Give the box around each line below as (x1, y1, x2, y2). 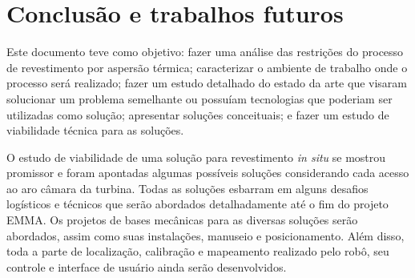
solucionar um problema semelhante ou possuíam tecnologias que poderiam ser (6, 90, 393, 107)
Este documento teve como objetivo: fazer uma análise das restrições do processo (6, 43, 404, 60)
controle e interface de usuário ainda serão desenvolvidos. (6, 258, 287, 275)
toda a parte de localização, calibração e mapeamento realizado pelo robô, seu (6, 243, 389, 260)
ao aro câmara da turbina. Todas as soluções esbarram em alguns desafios (6, 179, 369, 196)
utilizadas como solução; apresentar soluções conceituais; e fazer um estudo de (6, 106, 389, 123)
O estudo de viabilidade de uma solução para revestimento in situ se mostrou (6, 148, 386, 165)
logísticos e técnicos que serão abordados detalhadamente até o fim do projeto (6, 195, 389, 212)
